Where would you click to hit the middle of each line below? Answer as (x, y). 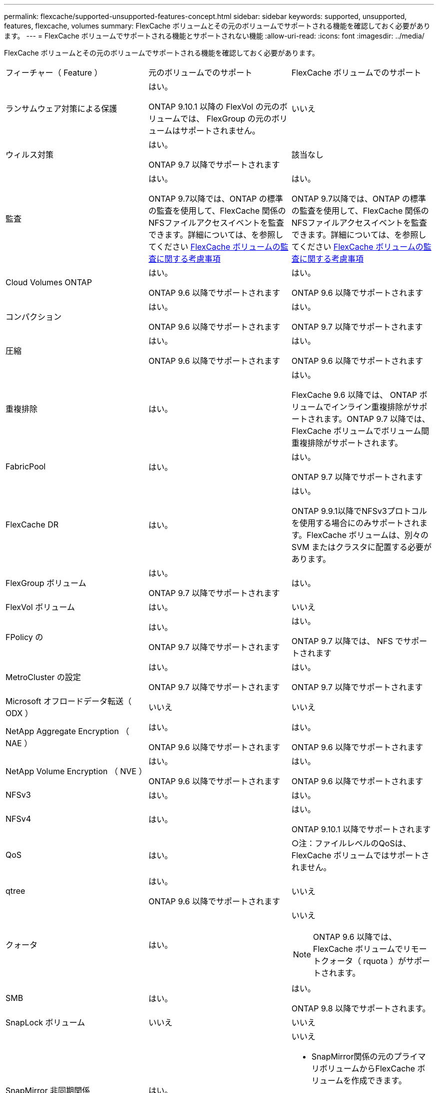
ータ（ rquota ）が (371, 961)
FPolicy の (24, 637)
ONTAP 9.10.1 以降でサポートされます (361, 829)
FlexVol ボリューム (40, 607)
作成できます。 (379, 1080)
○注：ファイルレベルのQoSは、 (351, 843)
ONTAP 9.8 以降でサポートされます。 (361, 1008)
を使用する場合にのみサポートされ (355, 523)
